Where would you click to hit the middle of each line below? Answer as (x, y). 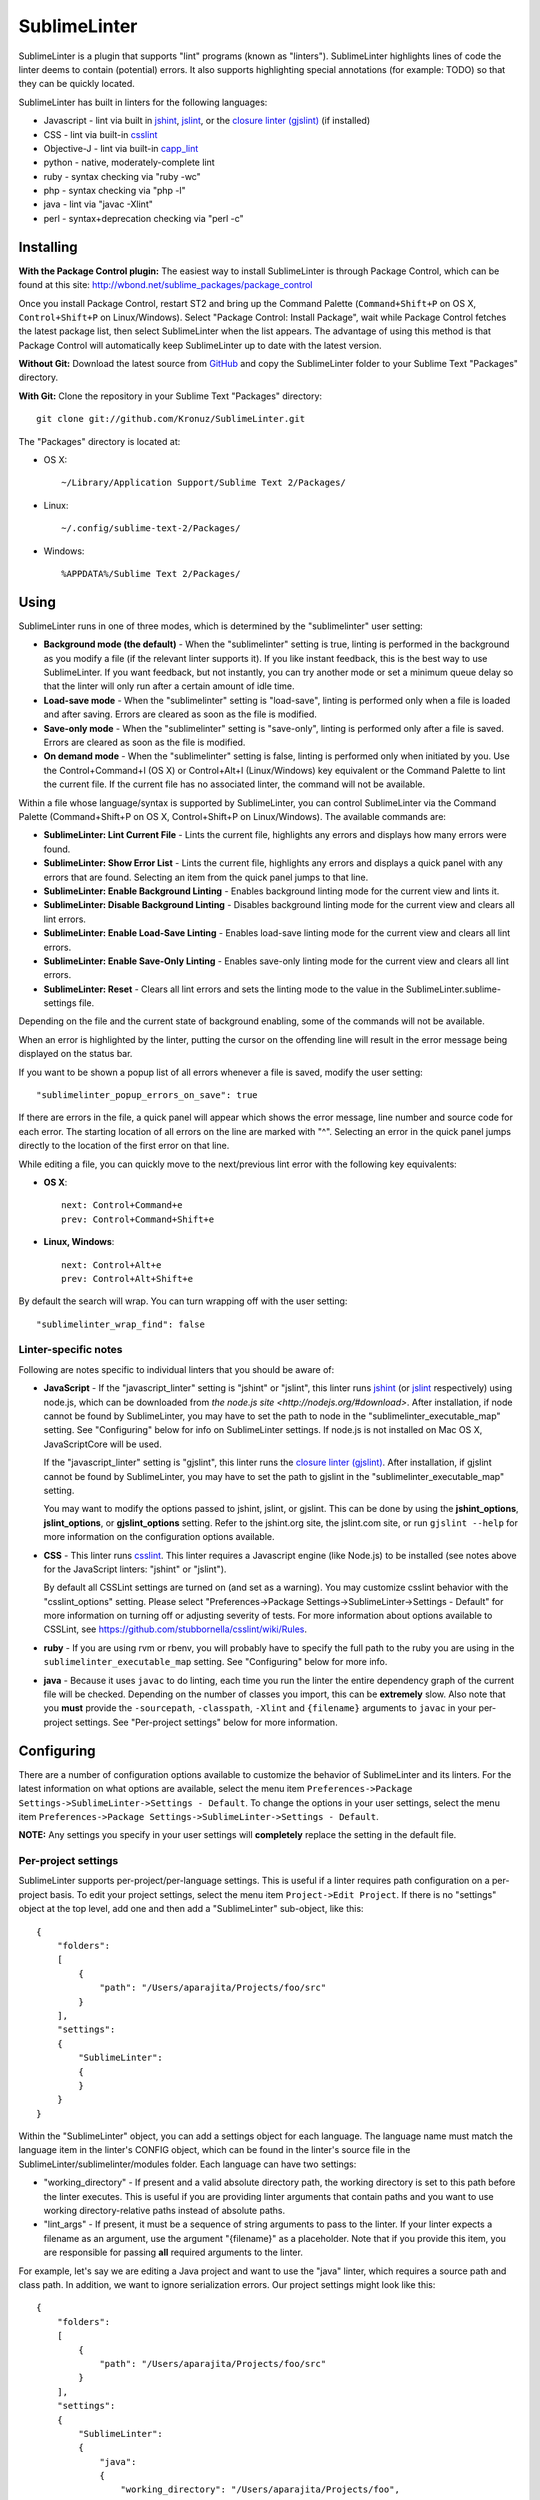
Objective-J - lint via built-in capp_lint (121, 148)
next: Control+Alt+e (111, 1264)
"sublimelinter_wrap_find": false (120, 1324)
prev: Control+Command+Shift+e (138, 1219)
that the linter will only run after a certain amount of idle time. (169, 686)
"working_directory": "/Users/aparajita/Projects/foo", (260, 2489)
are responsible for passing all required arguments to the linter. (173, 2252)
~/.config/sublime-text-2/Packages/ (151, 528)
